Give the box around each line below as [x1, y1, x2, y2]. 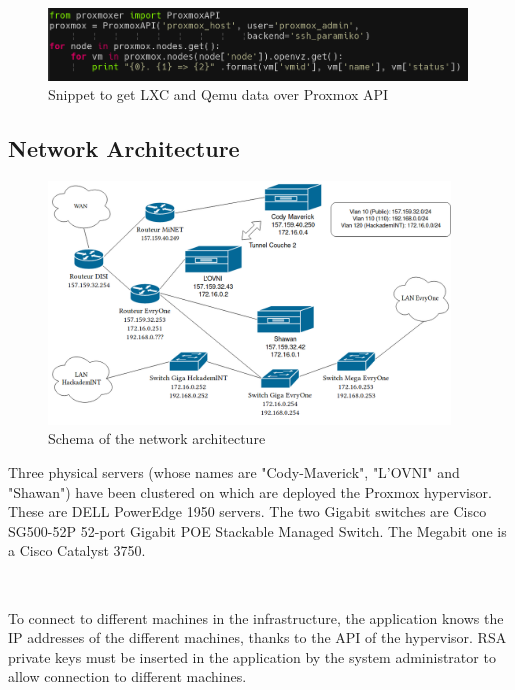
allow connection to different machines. [8, 666, 247, 687]
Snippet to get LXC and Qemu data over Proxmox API [48, 84, 389, 105]
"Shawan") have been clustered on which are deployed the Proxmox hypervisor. [8, 481, 492, 502]
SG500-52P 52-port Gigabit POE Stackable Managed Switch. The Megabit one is [8, 520, 507, 541]
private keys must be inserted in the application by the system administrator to [8, 646, 496, 667]
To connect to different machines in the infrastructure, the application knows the [8, 607, 504, 628]
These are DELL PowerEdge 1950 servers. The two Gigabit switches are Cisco [8, 501, 487, 522]
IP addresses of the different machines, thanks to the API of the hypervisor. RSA [8, 627, 507, 648]
